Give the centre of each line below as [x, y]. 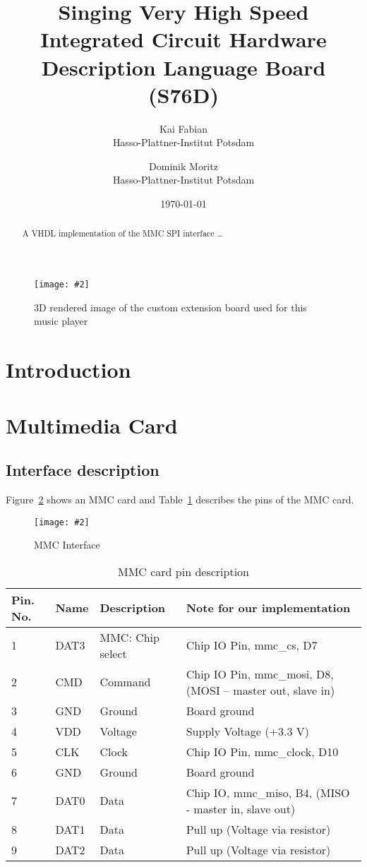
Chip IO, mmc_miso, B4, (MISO [268, 792]
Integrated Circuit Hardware [183, 39]
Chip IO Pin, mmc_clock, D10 [262, 751]
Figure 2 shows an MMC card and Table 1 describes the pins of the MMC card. [180, 499]
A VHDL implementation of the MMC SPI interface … [122, 233]
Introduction [68, 370]
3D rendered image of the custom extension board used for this [170, 307]
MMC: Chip [130, 637]
